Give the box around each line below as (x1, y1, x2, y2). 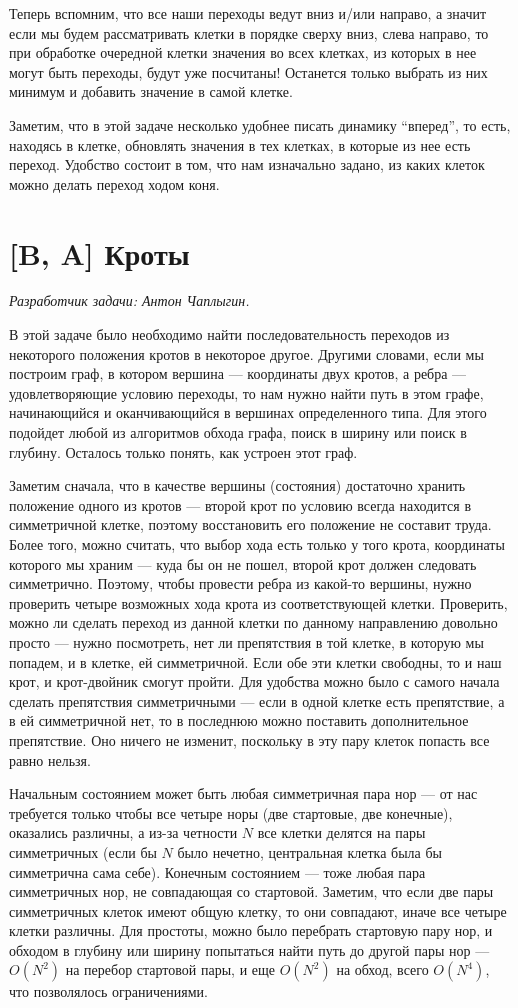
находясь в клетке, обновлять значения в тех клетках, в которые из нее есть (9, 134, 471, 155)
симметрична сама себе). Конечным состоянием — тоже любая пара (9, 861, 426, 882)
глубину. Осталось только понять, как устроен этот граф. (9, 441, 358, 462)
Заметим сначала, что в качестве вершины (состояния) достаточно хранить (9, 475, 466, 496)
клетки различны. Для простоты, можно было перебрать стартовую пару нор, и (9, 920, 493, 941)
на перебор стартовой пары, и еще (65, 959, 275, 980)
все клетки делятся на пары (257, 822, 426, 843)
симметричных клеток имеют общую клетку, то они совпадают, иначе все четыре (9, 900, 507, 921)
